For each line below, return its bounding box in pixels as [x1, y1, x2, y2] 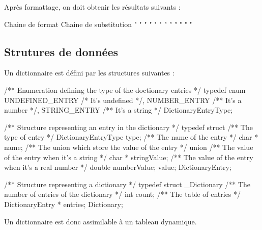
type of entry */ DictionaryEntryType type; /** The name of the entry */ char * [4, 132, 258, 142]
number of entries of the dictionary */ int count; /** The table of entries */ [4, 189, 241, 199]
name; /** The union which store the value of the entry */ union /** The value [4, 141, 253, 152]
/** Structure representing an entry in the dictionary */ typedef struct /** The [4, 121, 253, 132]
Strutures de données [4, 43, 119, 59]
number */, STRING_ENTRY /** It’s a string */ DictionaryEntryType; [4, 105, 233, 115]
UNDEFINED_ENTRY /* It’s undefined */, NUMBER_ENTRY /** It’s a [4, 94, 242, 105]
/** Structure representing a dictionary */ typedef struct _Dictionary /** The [4, 178, 251, 189]
